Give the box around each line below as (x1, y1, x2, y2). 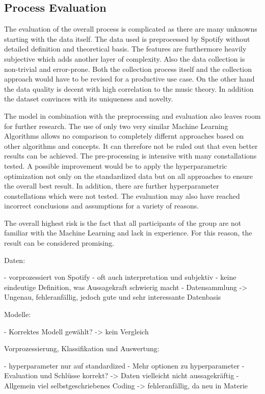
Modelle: (4, 309, 31, 320)
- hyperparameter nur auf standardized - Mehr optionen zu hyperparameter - (4, 360, 245, 371)
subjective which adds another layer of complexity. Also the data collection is (4, 53, 245, 64)
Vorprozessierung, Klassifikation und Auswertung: (4, 343, 160, 354)
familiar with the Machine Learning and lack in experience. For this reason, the (4, 227, 252, 238)
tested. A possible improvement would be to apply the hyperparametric (4, 160, 227, 171)
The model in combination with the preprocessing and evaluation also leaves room (4, 110, 261, 121)
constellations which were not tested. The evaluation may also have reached (4, 190, 240, 201)
